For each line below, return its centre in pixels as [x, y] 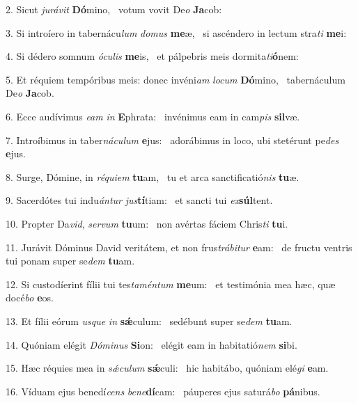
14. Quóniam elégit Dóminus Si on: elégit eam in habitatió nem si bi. [151, 344]
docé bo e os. [30, 298]
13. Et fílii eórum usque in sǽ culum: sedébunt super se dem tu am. [149, 321]
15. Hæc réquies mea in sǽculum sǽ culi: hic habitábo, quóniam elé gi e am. [167, 368]
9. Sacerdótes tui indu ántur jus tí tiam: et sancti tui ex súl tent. [139, 200]
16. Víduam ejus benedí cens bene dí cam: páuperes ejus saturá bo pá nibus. [163, 391]
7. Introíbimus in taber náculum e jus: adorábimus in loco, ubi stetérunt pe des [172, 140]
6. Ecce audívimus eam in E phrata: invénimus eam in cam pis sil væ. [153, 116]
